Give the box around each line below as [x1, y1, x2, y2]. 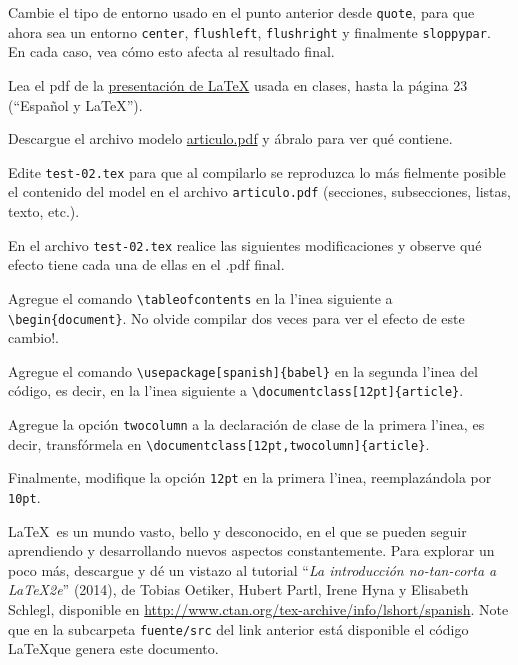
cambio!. [8, 327, 59, 348]
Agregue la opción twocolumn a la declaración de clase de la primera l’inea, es [8, 414, 485, 435]
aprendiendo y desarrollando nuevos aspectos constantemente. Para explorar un [8, 540, 495, 561]
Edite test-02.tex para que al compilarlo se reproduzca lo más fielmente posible [8, 161, 506, 182]
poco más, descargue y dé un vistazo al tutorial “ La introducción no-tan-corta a [8, 559, 497, 580]
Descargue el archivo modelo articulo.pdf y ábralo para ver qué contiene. [8, 128, 453, 149]
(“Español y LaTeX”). [8, 94, 143, 115]
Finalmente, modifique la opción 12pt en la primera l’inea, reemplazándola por [8, 467, 492, 488]
